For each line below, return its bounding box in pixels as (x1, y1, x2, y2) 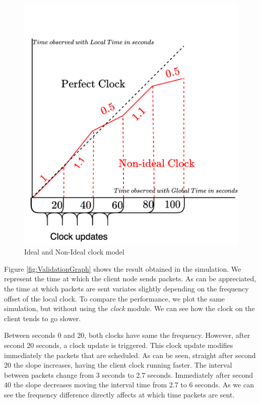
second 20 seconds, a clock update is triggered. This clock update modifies (4, 339, 233, 350)
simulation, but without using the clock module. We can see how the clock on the (4, 303, 255, 314)
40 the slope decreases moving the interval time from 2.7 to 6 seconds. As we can (4, 379, 254, 390)
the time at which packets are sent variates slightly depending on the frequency (4, 283, 249, 293)
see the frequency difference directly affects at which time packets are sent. (4, 389, 235, 399)
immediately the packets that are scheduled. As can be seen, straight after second (4, 349, 256, 360)
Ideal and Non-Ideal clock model (24, 246, 124, 257)
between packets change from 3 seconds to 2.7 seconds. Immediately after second (4, 369, 253, 380)
